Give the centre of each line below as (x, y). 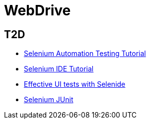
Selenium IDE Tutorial (59, 69)
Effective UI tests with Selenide (75, 84)
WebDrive (37, 10)
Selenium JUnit (49, 100)
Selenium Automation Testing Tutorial (85, 54)
